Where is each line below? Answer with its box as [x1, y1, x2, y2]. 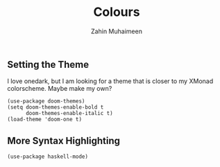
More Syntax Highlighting [7, 134, 120, 146]
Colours [93, 4, 140, 20]
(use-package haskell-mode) [7, 153, 89, 160]
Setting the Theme [7, 58, 89, 70]
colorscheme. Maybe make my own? [7, 85, 112, 93]
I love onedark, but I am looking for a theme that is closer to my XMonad [7, 77, 214, 85]
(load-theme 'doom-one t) [7, 116, 82, 123]
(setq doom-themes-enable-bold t [7, 104, 104, 111]
